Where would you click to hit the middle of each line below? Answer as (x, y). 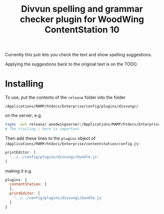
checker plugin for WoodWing (82, 19)
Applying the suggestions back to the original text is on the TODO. (72, 64)
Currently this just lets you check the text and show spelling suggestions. (79, 55)
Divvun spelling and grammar (82, 9)
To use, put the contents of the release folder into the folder (65, 97)
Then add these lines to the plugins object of (51, 138)
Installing (24, 84)
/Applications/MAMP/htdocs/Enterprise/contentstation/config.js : (72, 143)
